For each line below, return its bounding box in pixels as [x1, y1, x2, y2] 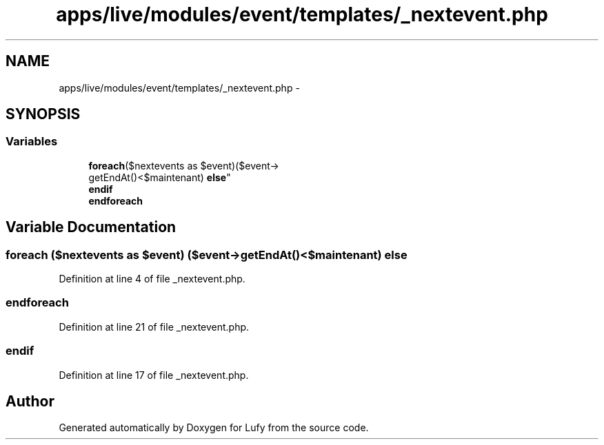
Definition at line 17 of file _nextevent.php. [59, 369, 249, 381]
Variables [6, 134, 58, 149]
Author [6, 392, 54, 410]
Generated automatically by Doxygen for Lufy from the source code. [59, 422, 369, 434]
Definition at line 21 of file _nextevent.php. [59, 320, 250, 333]
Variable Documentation [6, 218, 177, 236]
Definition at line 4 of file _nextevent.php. [59, 273, 245, 285]
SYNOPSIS [6, 105, 81, 123]
